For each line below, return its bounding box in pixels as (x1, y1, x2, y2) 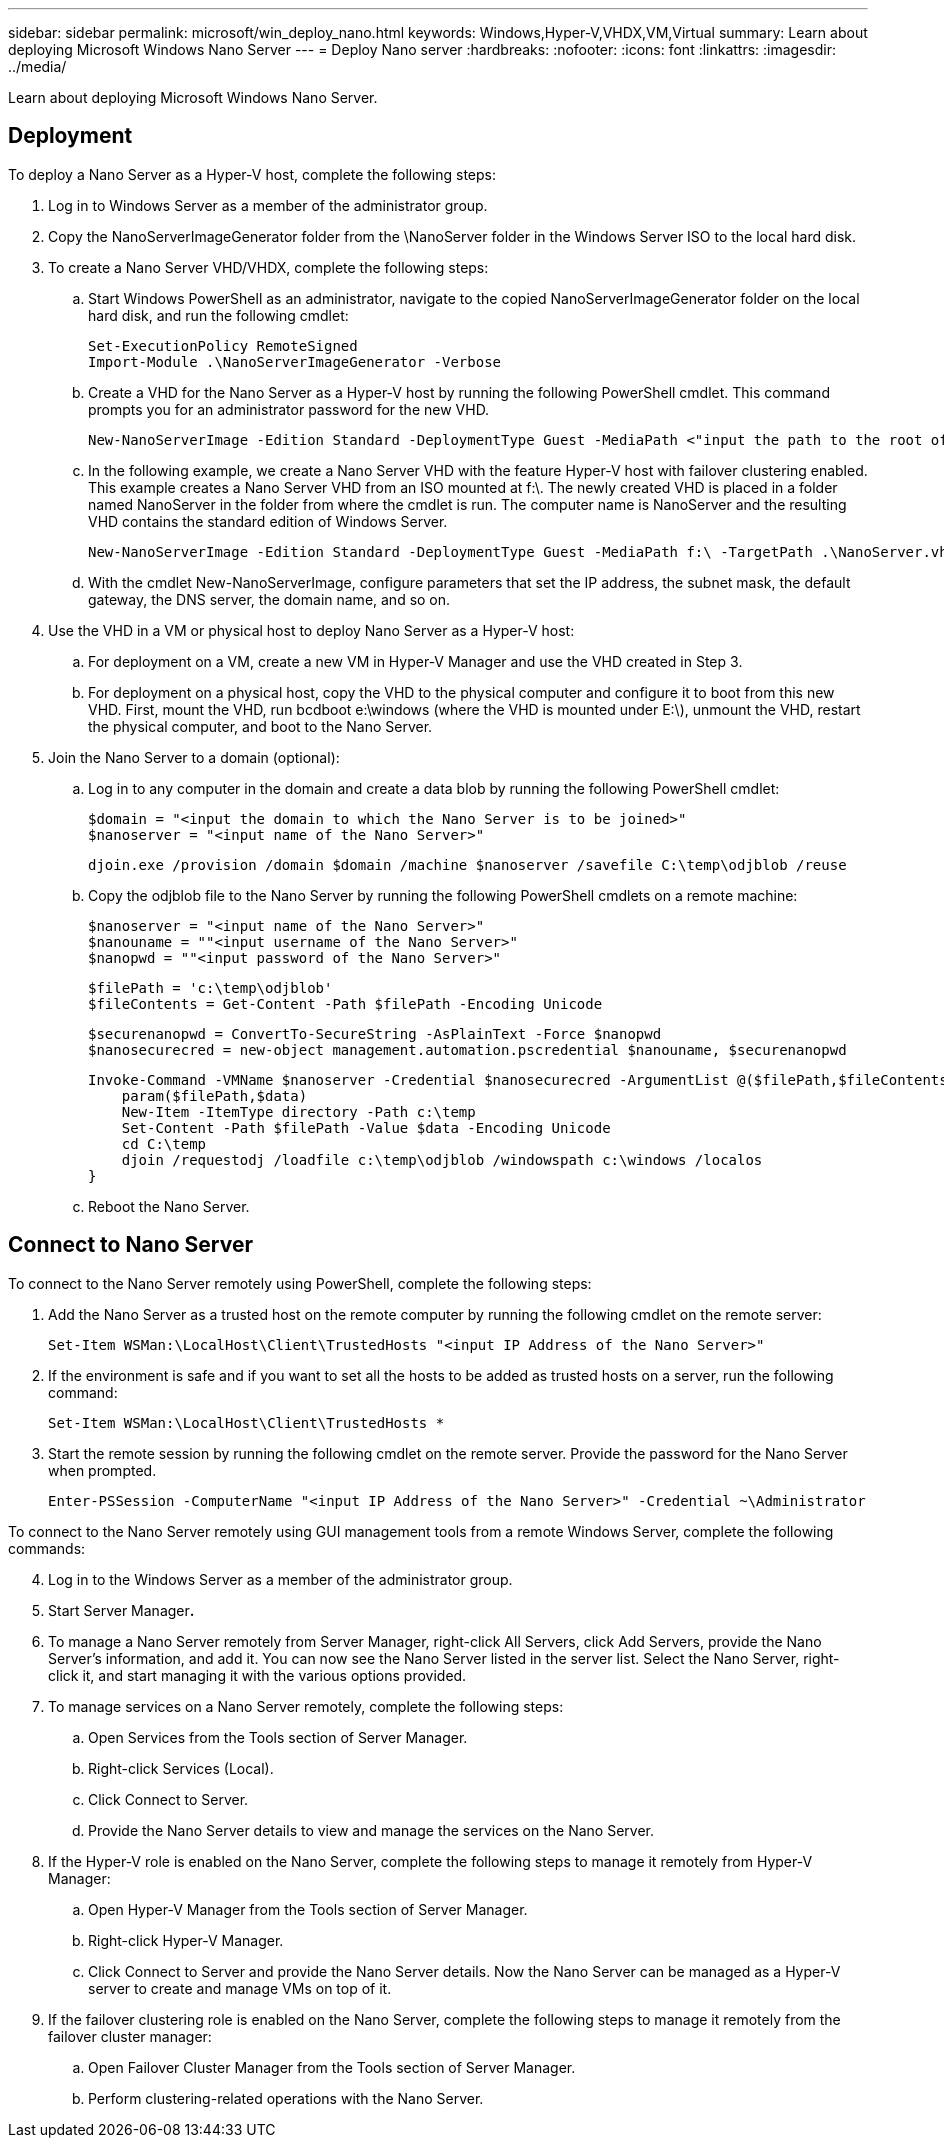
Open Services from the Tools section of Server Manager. (88, 1728, 468, 1746)
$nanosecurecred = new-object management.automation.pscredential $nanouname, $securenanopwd (88, 1041, 847, 1058)
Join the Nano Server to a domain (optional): (48, 748, 340, 766)
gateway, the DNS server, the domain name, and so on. (88, 590, 451, 608)
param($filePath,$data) (121, 1087, 308, 1104)
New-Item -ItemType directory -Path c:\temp (121, 1103, 476, 1120)
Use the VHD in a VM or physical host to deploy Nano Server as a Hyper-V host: (48, 621, 575, 639)
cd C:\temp (121, 1135, 207, 1152)
